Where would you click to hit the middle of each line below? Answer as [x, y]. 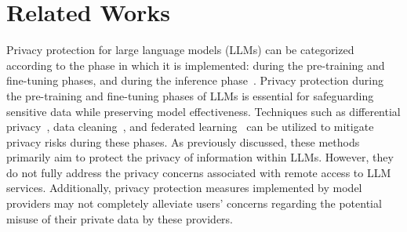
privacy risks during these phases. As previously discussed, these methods [183, 141]
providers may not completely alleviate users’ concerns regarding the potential [194, 203]
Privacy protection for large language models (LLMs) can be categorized [180, 50]
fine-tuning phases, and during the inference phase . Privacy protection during [195, 80]
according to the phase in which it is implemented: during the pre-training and [196, 65]
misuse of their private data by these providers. [120, 218]
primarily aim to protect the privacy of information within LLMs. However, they [200, 157]
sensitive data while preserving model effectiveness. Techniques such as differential [203, 111]
